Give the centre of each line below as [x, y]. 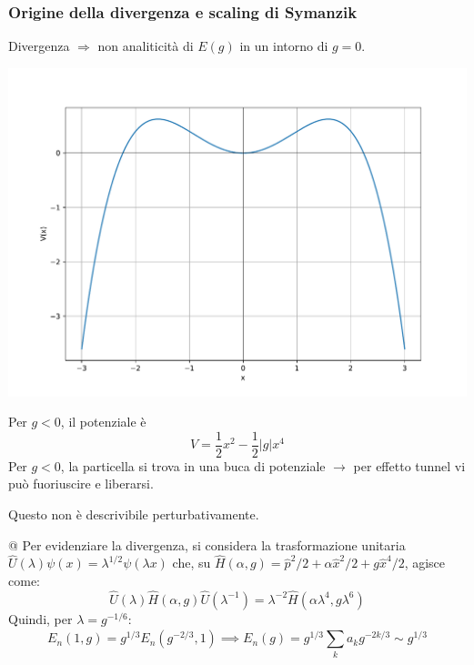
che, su [192, 563]
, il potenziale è [103, 422]
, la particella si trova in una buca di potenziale [193, 465]
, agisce [425, 563]
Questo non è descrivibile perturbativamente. [134, 514]
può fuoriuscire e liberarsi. [81, 484]
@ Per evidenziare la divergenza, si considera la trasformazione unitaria [207, 544]
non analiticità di [146, 46]
